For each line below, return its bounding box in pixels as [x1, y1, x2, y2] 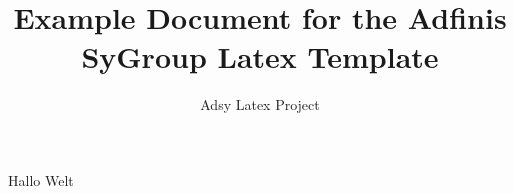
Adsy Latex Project [200, 94, 320, 115]
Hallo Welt [8, 169, 74, 190]
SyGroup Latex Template [81, 36, 439, 77]
